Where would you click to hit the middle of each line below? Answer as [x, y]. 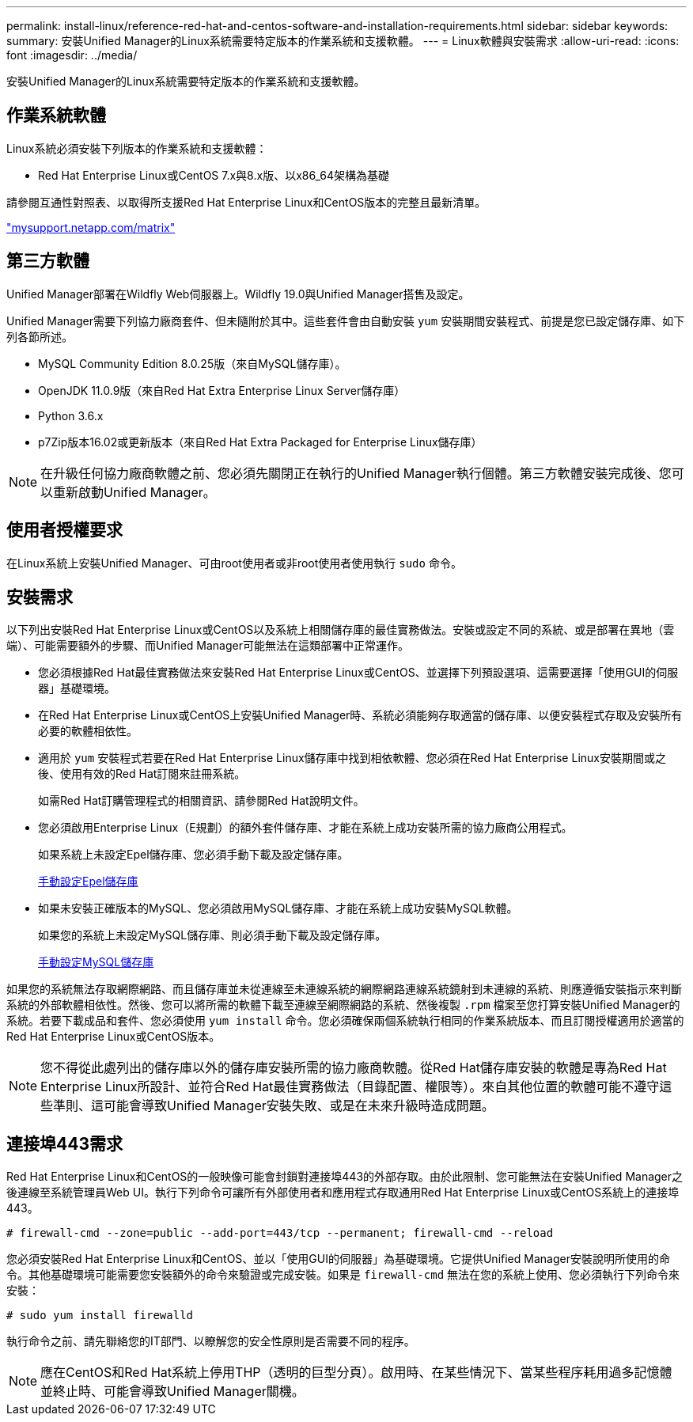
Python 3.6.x [71, 415]
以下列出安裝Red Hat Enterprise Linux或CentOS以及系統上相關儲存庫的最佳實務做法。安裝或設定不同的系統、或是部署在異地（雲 [341, 630]
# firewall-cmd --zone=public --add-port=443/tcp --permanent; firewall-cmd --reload [280, 1233]
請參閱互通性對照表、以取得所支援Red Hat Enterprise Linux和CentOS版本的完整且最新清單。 [246, 202]
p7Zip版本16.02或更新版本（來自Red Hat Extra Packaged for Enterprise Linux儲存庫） [260, 442]
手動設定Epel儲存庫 [88, 882]
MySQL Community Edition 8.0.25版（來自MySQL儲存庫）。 [192, 363]
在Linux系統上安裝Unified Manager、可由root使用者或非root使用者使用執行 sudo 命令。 [234, 563]
